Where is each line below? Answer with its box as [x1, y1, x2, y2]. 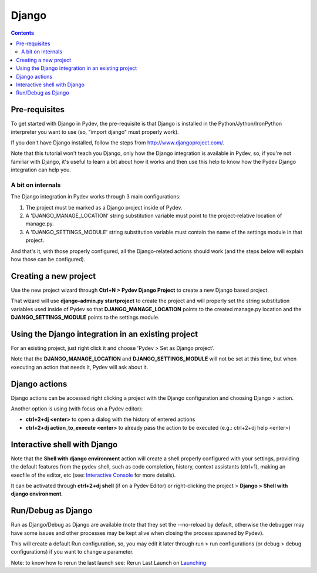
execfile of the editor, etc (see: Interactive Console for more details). [11, 471, 176, 478]
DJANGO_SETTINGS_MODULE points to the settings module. [11, 314, 160, 321]
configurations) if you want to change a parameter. [11, 548, 134, 555]
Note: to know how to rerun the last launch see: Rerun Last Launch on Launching [11, 559, 207, 566]
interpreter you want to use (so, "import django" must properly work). [11, 128, 179, 135]
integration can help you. [11, 166, 72, 173]
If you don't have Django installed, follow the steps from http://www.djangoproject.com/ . [11, 139, 225, 146]
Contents [11, 29, 35, 36]
